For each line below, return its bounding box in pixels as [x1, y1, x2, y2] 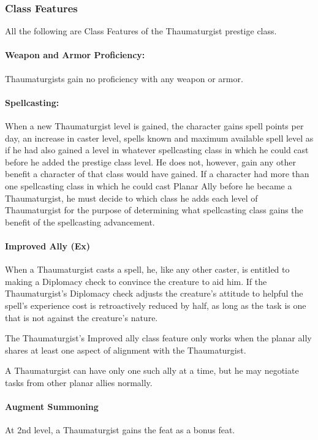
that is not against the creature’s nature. [5, 311, 158, 324]
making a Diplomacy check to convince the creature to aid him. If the [5, 275, 267, 287]
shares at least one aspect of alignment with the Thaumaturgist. [5, 343, 246, 356]
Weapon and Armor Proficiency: [5, 48, 145, 61]
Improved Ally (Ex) [5, 239, 90, 252]
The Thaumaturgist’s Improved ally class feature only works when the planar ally [5, 332, 312, 344]
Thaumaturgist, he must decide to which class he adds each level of [5, 191, 258, 204]
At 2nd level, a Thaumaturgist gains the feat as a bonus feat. [5, 423, 235, 436]
